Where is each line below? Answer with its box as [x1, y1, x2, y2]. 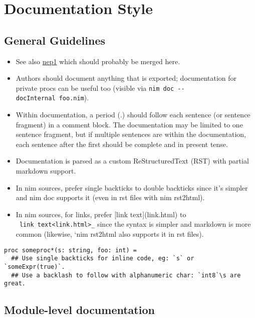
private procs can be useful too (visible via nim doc [16, 82, 174, 93]
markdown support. [16, 166, 76, 176]
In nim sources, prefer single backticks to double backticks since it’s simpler [16, 182, 248, 193]
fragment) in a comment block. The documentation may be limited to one [16, 119, 243, 129]
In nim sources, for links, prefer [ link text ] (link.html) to [16, 209, 186, 219]
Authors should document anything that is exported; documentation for [16, 73, 237, 83]
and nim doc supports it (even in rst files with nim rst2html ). [16, 192, 205, 203]
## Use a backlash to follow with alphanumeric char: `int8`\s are [11, 271, 241, 279]
